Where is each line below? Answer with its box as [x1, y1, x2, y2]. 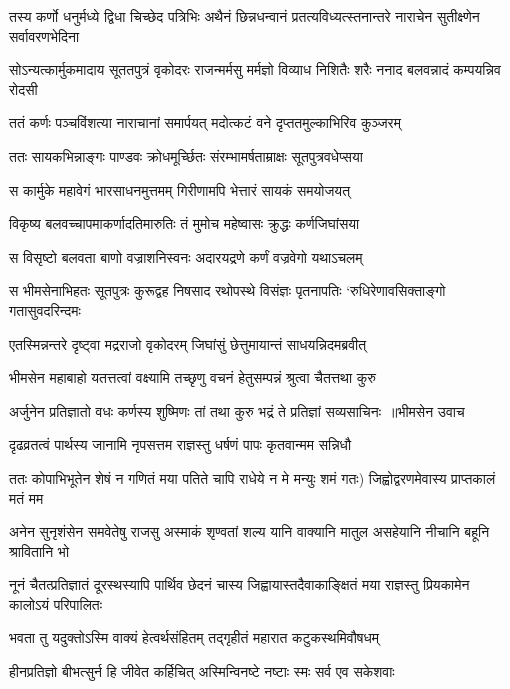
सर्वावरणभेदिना [9, 25, 80, 46]
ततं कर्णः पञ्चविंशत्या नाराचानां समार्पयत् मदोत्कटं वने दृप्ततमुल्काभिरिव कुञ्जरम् [9, 112, 401, 133]
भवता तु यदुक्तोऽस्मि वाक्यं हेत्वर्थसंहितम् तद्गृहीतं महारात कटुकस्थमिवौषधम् [9, 627, 380, 648]
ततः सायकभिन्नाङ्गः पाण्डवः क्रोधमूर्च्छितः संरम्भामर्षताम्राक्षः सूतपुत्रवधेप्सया [9, 145, 363, 166]
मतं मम [9, 487, 44, 508]
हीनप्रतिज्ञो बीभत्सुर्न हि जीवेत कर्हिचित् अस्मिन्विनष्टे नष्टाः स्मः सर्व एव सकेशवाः [9, 661, 395, 682]
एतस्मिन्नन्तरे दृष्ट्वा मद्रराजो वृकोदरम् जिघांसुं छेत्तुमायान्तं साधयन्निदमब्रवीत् [9, 333, 367, 354]
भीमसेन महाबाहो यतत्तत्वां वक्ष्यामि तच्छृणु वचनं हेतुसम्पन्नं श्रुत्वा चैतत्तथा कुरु [9, 367, 376, 388]
